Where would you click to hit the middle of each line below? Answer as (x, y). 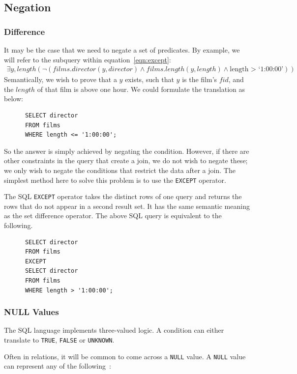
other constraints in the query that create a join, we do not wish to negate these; (126, 160)
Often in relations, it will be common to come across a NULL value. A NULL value (125, 356)
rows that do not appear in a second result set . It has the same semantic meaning (127, 206)
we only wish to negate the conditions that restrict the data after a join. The (120, 170)
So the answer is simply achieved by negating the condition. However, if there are (127, 151)
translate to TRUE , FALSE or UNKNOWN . (59, 340)
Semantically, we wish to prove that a (60, 79)
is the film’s (200, 79)
